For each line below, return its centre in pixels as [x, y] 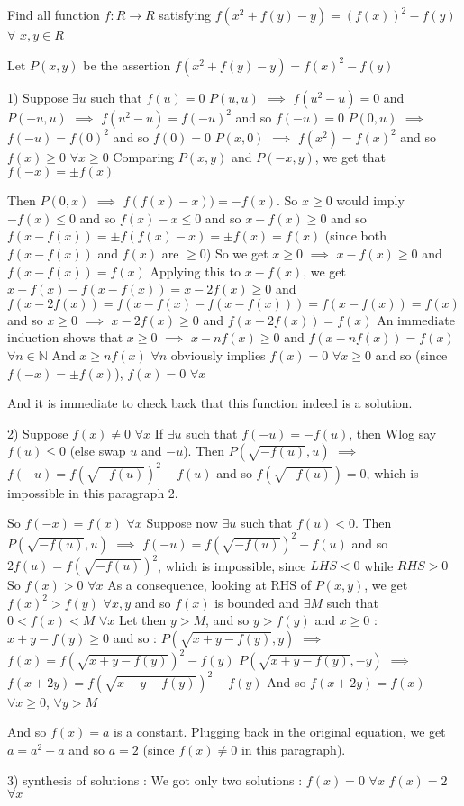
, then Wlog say [393, 433]
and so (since [411, 354]
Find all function [54, 14]
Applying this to [195, 271]
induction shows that [65, 337]
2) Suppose [38, 433]
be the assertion [127, 64]
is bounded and [257, 602]
